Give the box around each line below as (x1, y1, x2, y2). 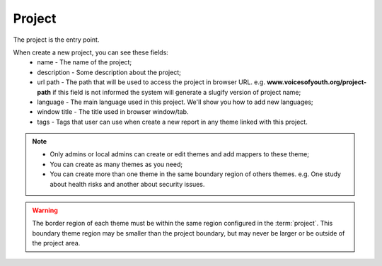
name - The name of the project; (37, 58, 132, 66)
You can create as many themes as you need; (50, 160, 183, 168)
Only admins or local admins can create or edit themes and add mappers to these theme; (50, 150, 309, 158)
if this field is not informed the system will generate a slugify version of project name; (52, 88, 301, 96)
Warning (32, 206, 58, 215)
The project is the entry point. (13, 35, 100, 44)
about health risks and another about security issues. (50, 180, 205, 188)
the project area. (32, 239, 81, 248)
